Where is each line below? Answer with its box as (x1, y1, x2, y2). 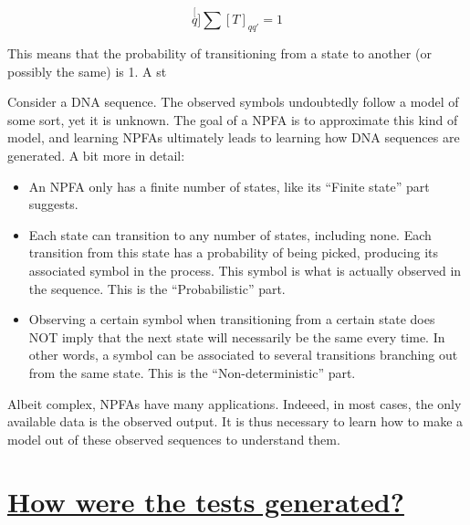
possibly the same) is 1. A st (7, 61, 167, 80)
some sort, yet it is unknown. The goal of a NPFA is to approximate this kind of (7, 110, 458, 129)
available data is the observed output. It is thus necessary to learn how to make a (7, 412, 464, 431)
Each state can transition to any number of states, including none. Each (28, 225, 432, 244)
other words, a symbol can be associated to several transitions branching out (28, 345, 458, 364)
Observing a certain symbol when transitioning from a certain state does (28, 310, 435, 329)
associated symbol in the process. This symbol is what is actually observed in (28, 260, 462, 279)
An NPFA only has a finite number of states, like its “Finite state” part (28, 176, 430, 195)
